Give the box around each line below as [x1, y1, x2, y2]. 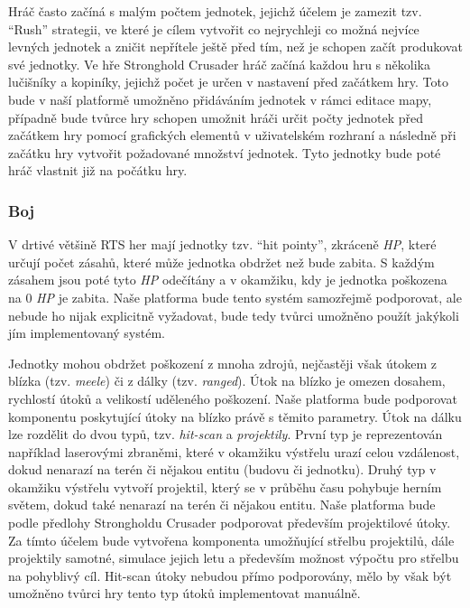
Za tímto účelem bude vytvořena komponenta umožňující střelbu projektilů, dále [8, 530, 455, 549]
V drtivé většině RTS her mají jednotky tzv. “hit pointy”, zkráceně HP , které [8, 235, 437, 254]
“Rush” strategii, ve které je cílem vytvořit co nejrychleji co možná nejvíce [8, 19, 419, 38]
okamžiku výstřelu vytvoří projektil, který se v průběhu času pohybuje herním [8, 477, 442, 496]
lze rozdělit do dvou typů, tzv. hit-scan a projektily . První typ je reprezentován [8, 425, 443, 444]
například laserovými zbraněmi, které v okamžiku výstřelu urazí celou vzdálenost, [8, 442, 460, 461]
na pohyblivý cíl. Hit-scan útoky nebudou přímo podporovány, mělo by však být [8, 566, 452, 585]
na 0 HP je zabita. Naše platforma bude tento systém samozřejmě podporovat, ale [8, 287, 462, 306]
